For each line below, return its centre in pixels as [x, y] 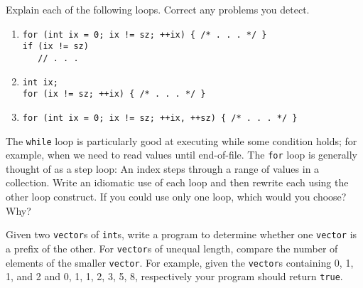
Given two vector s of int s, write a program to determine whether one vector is [181, 234]
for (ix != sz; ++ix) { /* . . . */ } [114, 94]
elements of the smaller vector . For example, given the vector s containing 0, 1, [180, 262]
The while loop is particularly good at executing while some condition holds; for [181, 140]
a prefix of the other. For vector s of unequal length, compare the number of [172, 248]
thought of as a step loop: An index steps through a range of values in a [163, 168]
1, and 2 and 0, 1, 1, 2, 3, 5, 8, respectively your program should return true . [174, 276]
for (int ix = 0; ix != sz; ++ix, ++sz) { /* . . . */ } [160, 118]
